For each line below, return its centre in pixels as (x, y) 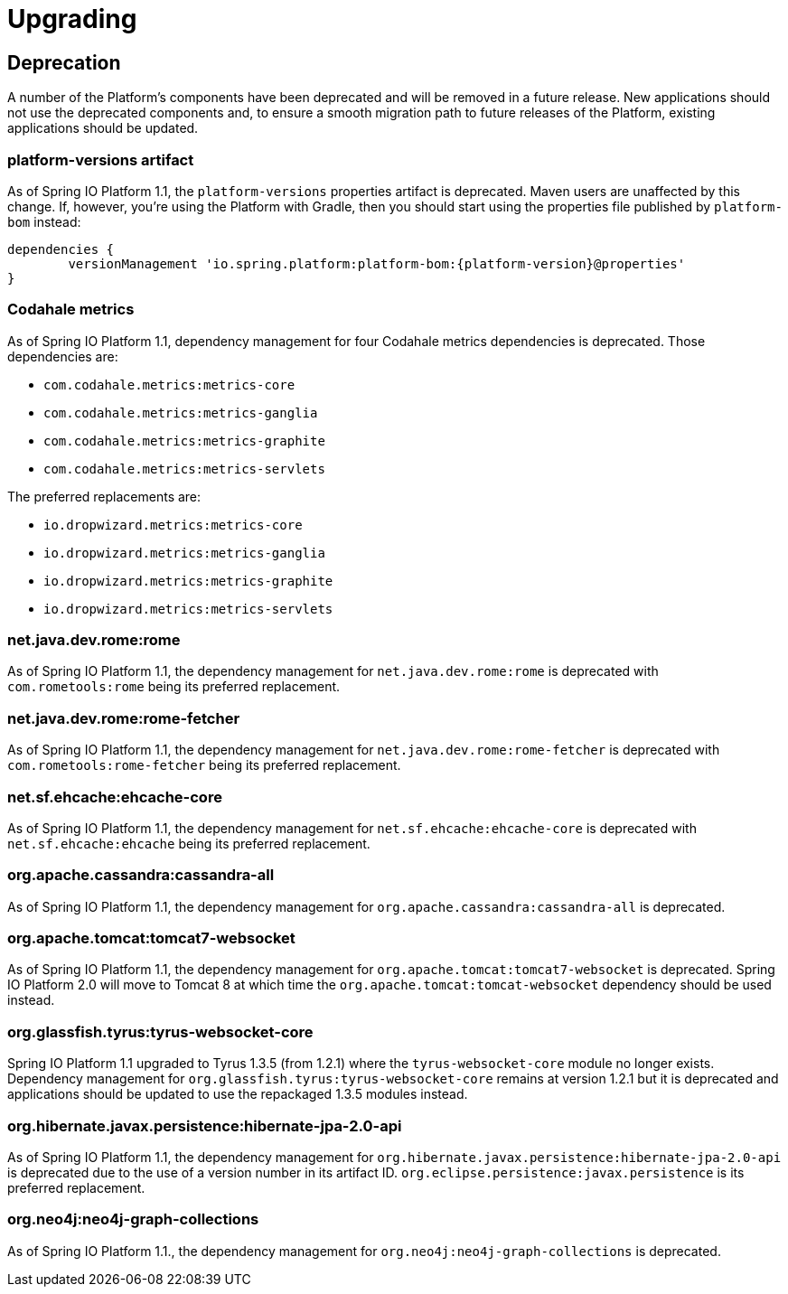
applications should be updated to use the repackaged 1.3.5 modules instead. (238, 1094)
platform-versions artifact (101, 159)
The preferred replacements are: (104, 496)
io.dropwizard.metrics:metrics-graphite (188, 581)
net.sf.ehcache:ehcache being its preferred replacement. (189, 843)
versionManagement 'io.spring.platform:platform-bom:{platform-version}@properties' (377, 263)
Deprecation (64, 62)
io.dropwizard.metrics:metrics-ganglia (184, 553)
